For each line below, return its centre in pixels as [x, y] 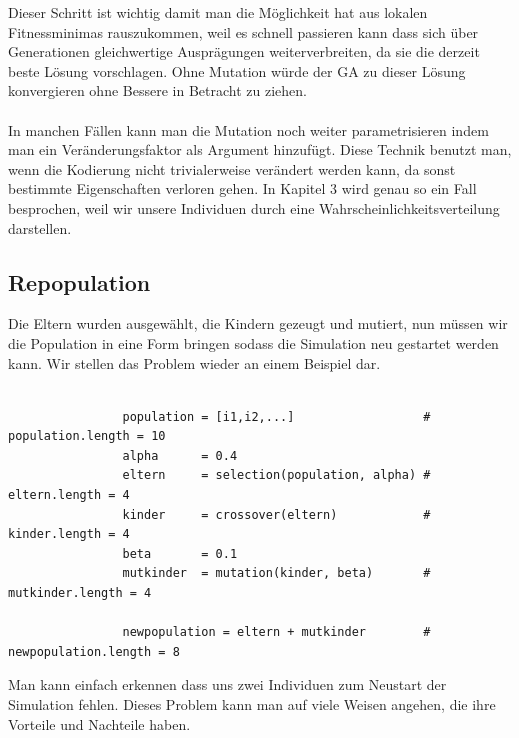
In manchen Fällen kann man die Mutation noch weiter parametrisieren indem [248, 129]
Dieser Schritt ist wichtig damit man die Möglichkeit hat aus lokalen [218, 12]
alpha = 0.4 [180, 455]
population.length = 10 [87, 436]
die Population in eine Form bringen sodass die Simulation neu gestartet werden [253, 342]
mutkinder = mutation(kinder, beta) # [276, 573]
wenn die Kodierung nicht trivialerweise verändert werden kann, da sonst [232, 168]
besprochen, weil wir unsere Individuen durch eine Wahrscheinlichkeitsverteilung [254, 207]
